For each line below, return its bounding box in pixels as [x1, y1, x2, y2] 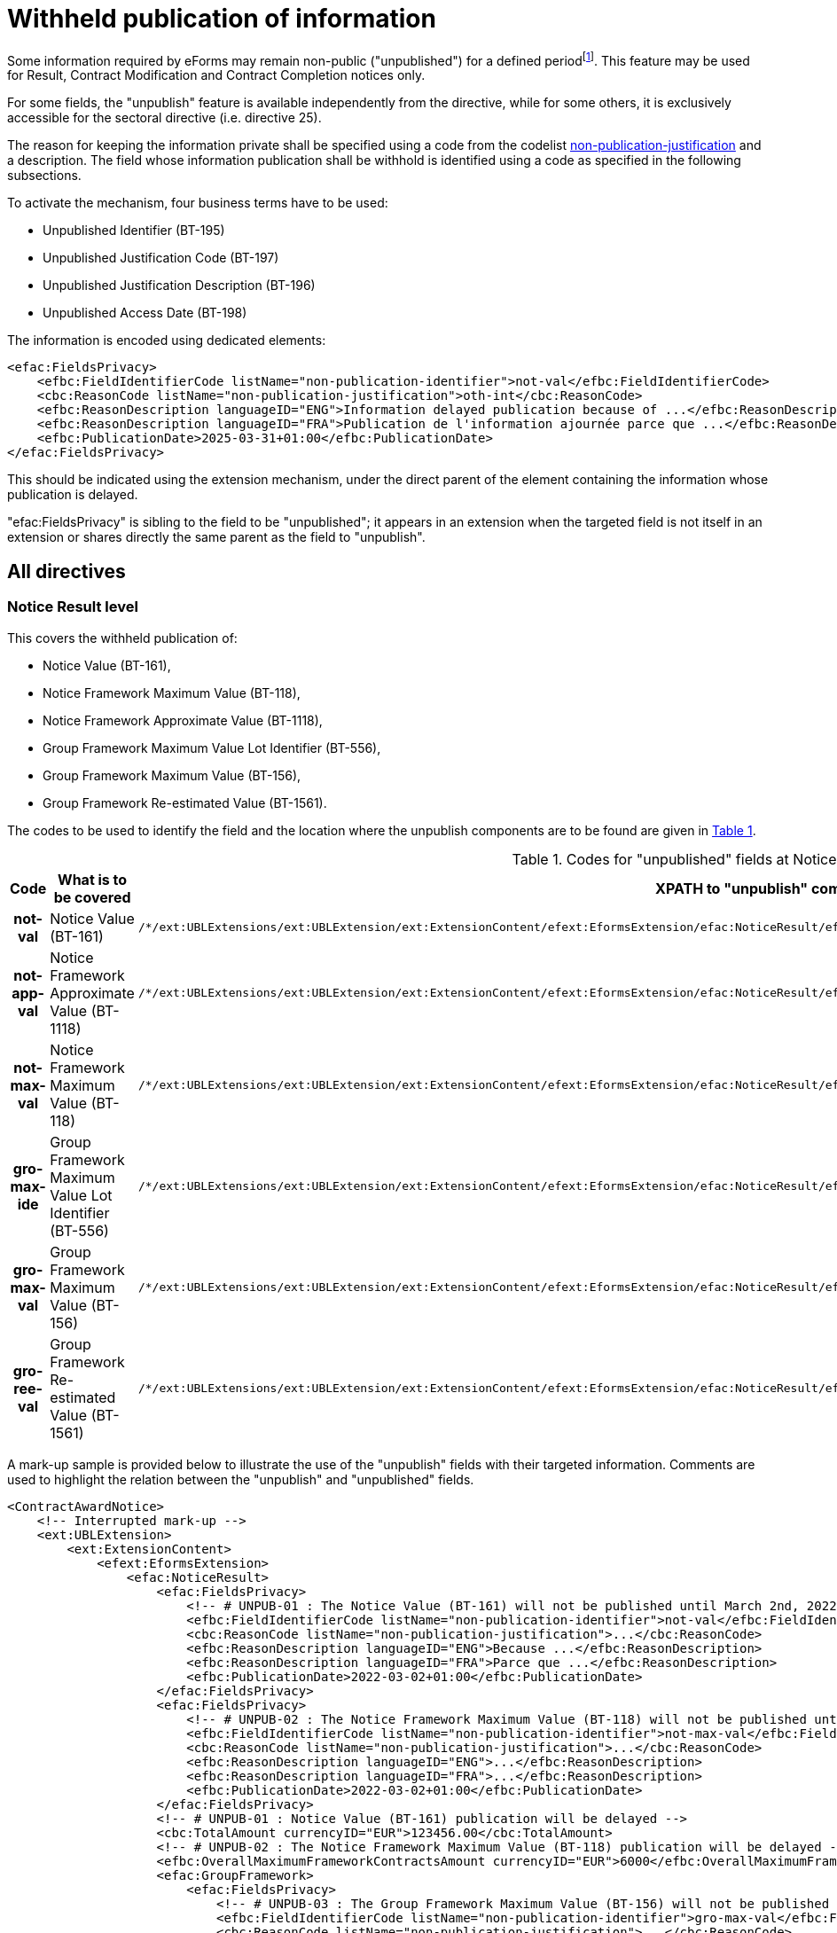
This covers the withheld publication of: [7, 630, 238, 646]
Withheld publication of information [7, 4, 436, 34]
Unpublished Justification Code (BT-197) [43, 250, 279, 266]
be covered [53, 888, 131, 906]
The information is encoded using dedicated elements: [7, 333, 326, 348]
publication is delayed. [7, 487, 138, 503]
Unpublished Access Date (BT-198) [43, 305, 247, 321]
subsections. [7, 168, 82, 184]
